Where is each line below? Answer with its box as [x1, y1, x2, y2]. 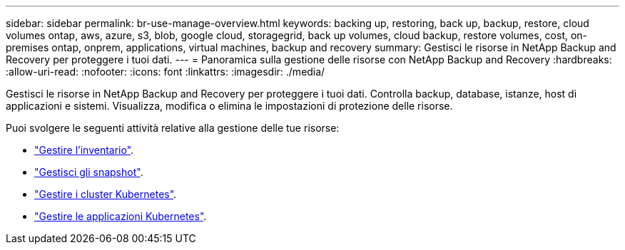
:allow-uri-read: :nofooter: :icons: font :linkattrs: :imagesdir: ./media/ [6, 66, 325, 78]
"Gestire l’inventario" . [34, 144, 134, 156]
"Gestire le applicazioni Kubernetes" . [34, 210, 207, 222]
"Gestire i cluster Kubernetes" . [34, 188, 177, 200]
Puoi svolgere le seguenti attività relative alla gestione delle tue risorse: [6, 122, 340, 134]
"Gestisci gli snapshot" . [34, 166, 143, 178]
